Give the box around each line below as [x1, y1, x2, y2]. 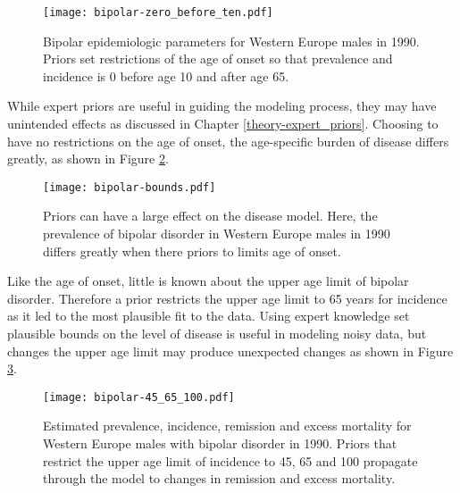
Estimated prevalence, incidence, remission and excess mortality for [43, 416, 412, 435]
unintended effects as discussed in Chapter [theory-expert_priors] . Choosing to [7, 114, 439, 133]
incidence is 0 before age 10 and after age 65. [43, 66, 289, 85]
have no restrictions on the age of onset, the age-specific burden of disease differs [7, 131, 449, 150]
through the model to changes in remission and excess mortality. [43, 469, 396, 488]
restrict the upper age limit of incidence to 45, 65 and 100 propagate [43, 451, 418, 470]
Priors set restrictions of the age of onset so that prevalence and [43, 49, 393, 68]
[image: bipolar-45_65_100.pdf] [43, 390, 235, 404]
